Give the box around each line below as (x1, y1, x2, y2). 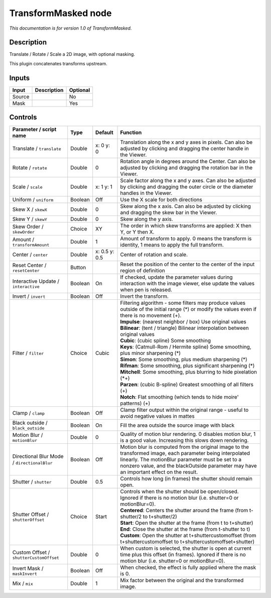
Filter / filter (12, 349, 44, 356)
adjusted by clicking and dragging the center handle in (120, 145, 249, 152)
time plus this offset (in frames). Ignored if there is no (120, 551, 246, 558)
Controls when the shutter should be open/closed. (120, 488, 239, 495)
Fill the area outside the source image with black (120, 422, 235, 429)
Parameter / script (12, 126, 57, 133)
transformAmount (12, 242, 50, 248)
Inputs (9, 73, 30, 82)
